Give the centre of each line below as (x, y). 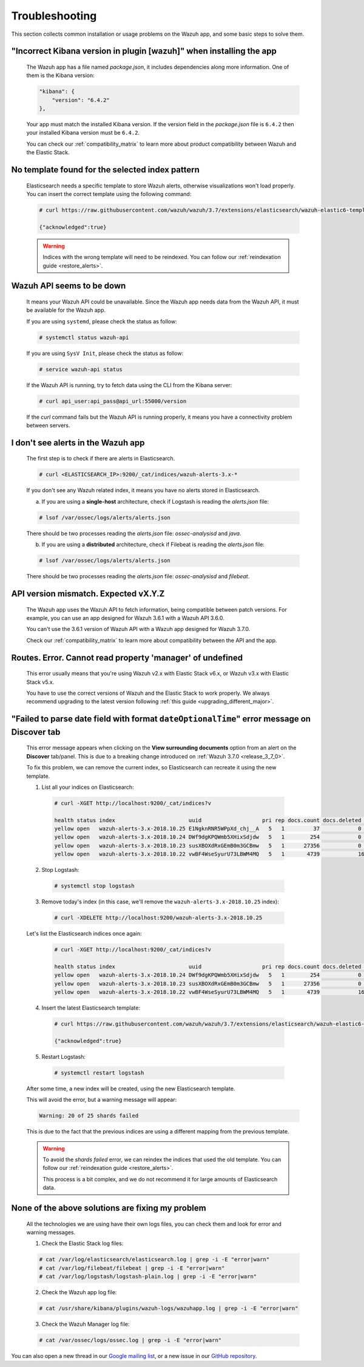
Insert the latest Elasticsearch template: (91, 1008)
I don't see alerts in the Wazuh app (78, 443)
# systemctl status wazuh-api (84, 337)
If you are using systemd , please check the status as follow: (102, 321)
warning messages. (51, 1232)
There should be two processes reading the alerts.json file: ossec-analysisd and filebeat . (138, 576)
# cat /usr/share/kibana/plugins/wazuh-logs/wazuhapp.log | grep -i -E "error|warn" (169, 1308)
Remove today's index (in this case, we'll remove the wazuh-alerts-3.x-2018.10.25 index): (160, 902)
